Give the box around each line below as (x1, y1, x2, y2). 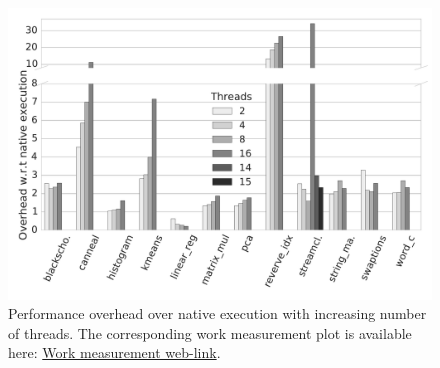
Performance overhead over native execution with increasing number (8, 303, 427, 324)
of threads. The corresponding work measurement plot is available (8, 322, 412, 343)
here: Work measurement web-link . (8, 342, 221, 363)
